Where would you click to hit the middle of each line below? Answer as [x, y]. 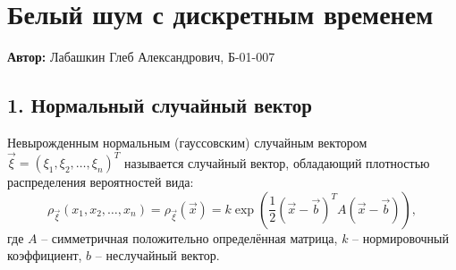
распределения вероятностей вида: [101, 182]
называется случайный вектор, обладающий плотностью [277, 162]
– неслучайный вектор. [157, 255]
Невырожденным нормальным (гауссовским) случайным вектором [187, 142]
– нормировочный [401, 237]
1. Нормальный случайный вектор [160, 105]
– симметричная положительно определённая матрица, [190, 237]
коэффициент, [45, 255]
